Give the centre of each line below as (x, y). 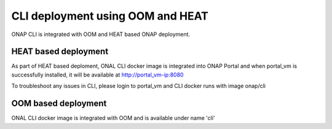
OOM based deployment (59, 104)
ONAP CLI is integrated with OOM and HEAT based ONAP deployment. (101, 34)
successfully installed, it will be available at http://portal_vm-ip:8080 (97, 75)
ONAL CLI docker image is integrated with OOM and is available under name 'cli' (113, 118)
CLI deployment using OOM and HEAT (110, 16)
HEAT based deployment (60, 52)
